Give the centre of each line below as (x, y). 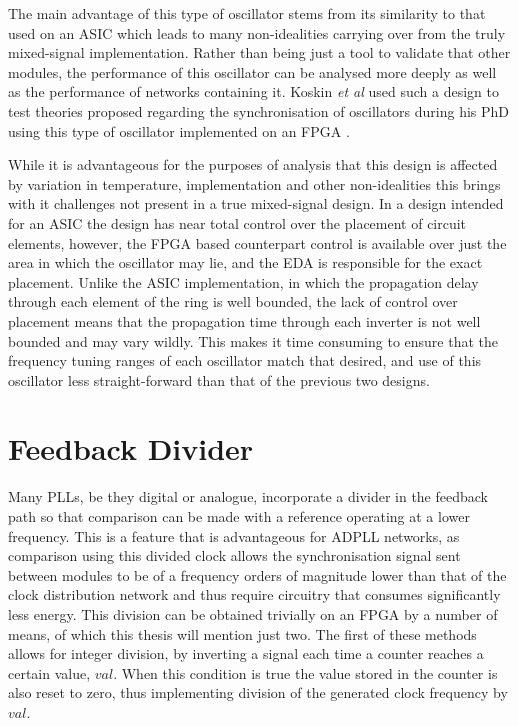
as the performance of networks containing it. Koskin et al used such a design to (253, 91)
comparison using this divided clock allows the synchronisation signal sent (234, 555)
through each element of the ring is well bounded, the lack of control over (233, 301)
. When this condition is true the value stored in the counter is (305, 672)
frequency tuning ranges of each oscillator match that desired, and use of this (245, 360)
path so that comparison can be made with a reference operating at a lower (239, 516)
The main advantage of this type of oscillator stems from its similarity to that (247, 13)
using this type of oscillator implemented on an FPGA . (179, 130)
